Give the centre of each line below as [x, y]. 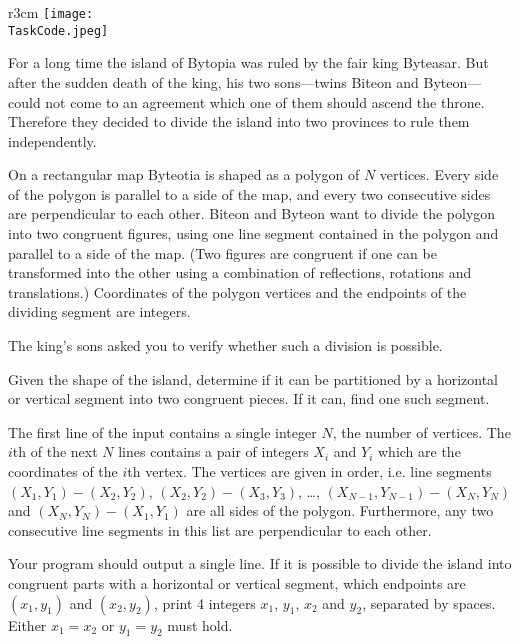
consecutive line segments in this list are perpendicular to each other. [220, 529]
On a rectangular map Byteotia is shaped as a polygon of [184, 174]
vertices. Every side [439, 174]
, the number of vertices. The [421, 431]
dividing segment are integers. [99, 311]
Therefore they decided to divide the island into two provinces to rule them [239, 121]
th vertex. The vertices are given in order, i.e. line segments [309, 471]
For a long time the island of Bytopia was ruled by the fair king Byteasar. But [248, 62]
